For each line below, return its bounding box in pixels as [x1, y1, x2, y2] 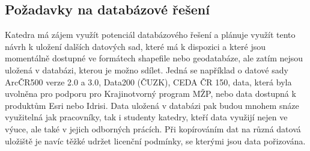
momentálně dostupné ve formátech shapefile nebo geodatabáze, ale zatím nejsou [5, 52, 303, 64]
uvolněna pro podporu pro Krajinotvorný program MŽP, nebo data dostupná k [5, 87, 296, 100]
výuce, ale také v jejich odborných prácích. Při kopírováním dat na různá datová [5, 122, 301, 135]
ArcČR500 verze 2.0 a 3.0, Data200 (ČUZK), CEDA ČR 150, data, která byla [5, 75, 292, 88]
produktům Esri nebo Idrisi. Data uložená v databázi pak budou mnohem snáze [5, 99, 299, 111]
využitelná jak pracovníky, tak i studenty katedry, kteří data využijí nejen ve [5, 111, 288, 123]
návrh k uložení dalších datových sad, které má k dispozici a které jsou [5, 40, 266, 52]
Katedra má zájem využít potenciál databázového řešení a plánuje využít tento [5, 28, 296, 41]
